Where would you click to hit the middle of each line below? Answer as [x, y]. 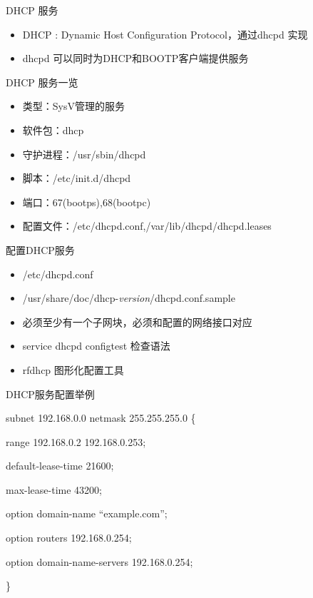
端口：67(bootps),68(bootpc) [87, 202]
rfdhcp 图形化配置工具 [73, 369]
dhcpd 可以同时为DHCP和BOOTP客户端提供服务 [135, 58]
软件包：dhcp [53, 130]
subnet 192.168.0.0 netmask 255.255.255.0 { [101, 418]
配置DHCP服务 [40, 249]
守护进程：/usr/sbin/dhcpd [84, 154]
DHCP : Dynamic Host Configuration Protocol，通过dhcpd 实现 [165, 34]
